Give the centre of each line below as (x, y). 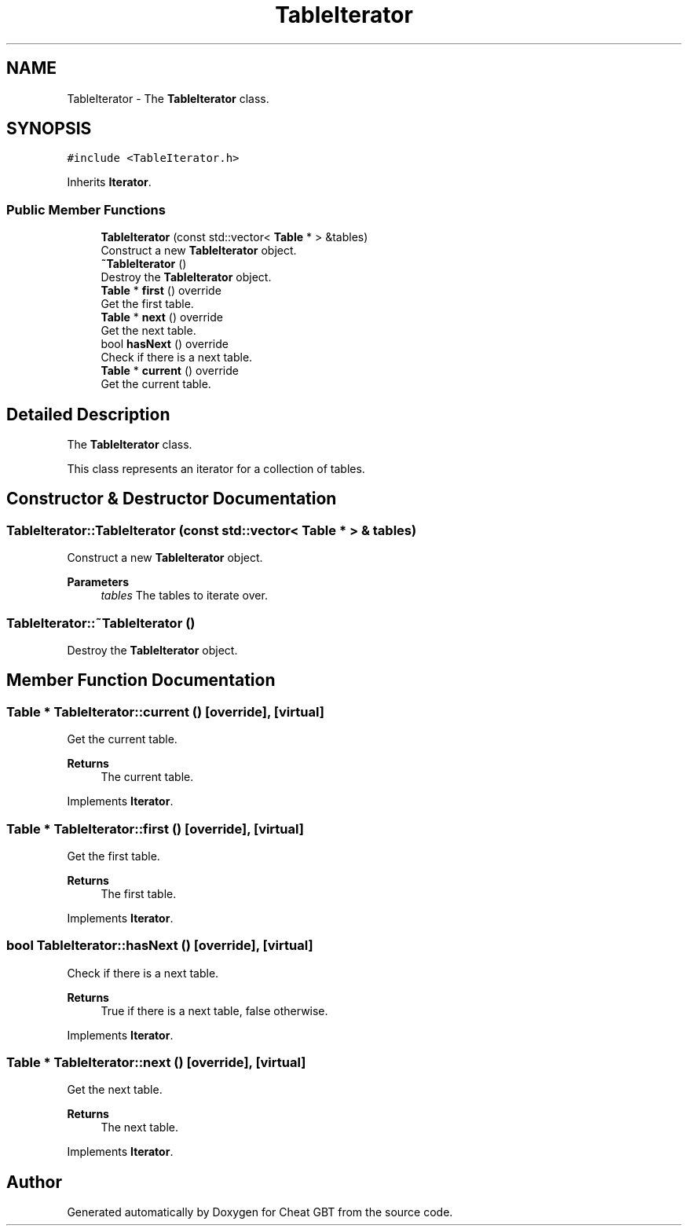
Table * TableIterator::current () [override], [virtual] (165, 711)
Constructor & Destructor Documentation (172, 499)
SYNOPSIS (49, 129)
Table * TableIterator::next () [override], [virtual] (156, 1063)
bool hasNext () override (165, 344)
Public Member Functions (86, 209)
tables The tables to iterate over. (184, 596)
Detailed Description (88, 414)
